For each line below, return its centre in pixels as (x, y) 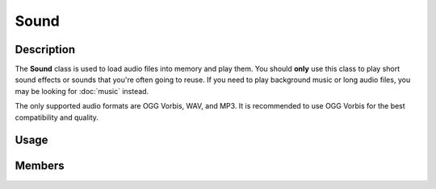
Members (40, 166)
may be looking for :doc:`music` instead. (82, 91)
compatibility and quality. (57, 117)
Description (45, 49)
